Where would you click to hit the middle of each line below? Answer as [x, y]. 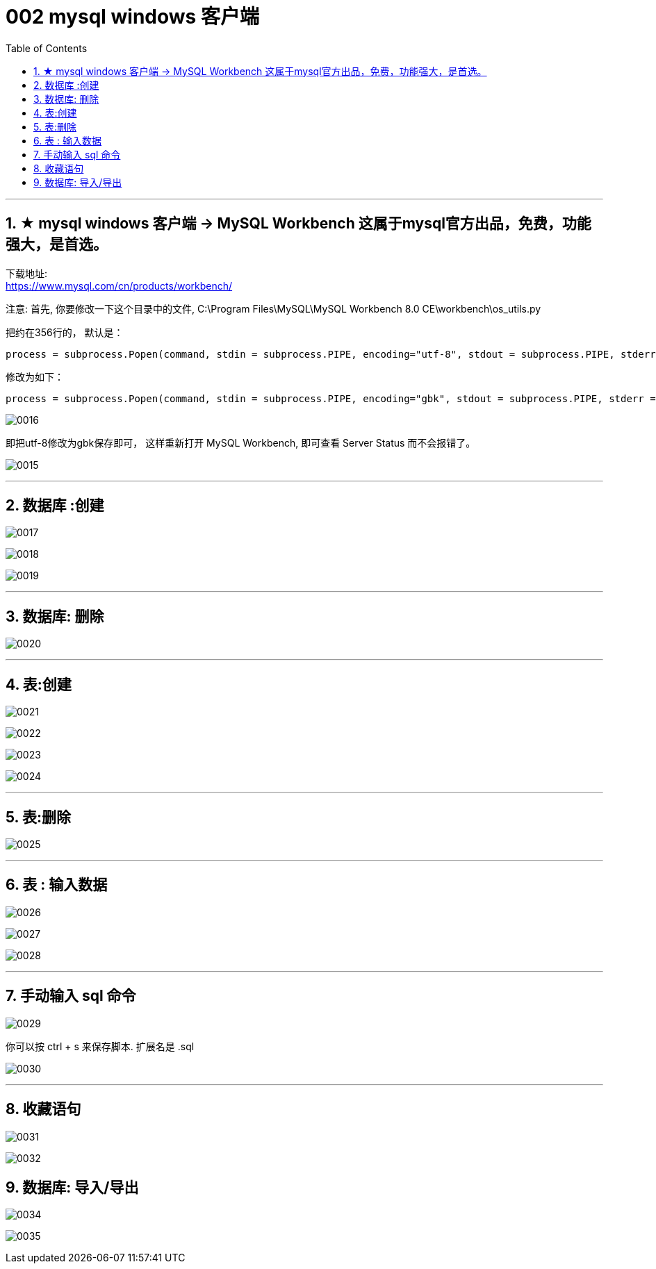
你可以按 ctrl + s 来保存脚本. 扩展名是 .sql [100, 1046]
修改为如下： [35, 376]
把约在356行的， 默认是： [65, 332]
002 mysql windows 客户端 [132, 17]
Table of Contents [47, 48]
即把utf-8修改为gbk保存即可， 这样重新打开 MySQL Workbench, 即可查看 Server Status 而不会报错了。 [241, 442]
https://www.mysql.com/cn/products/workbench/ [119, 285]
